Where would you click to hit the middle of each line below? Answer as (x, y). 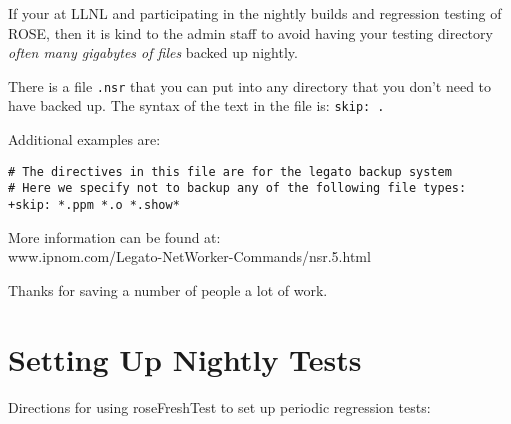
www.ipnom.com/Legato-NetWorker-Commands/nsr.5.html (189, 256)
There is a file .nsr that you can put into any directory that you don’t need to (250, 85)
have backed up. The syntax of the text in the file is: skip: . (196, 105)
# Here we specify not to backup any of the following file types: (237, 188)
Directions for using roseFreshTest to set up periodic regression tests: (219, 406)
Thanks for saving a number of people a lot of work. (168, 289)
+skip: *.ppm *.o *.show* (94, 205)
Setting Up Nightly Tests (185, 358)
